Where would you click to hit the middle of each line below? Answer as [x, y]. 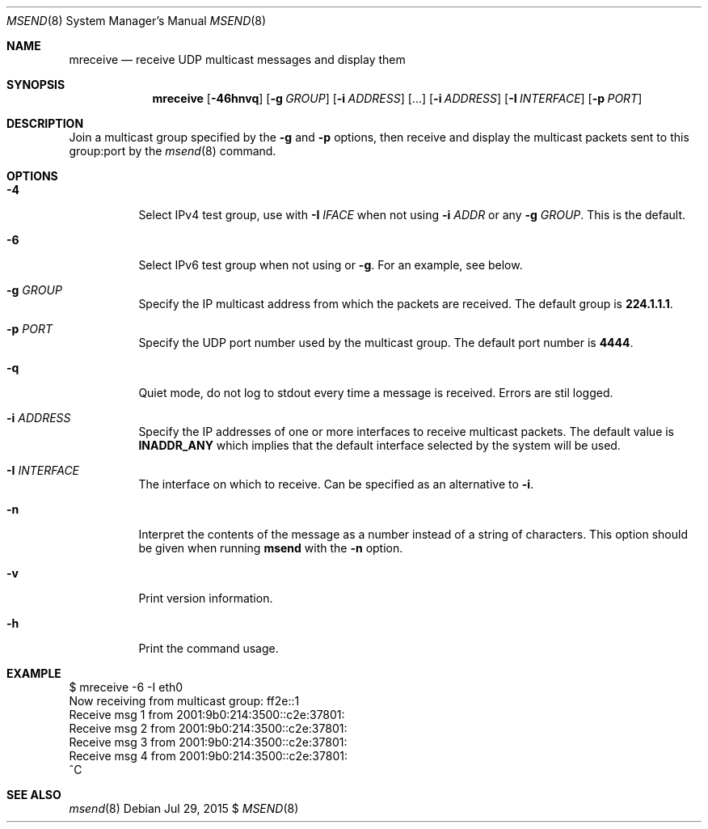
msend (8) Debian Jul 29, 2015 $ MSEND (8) [184, 808]
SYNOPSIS [36, 85]
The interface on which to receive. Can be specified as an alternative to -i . [336, 484]
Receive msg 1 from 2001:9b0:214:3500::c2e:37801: [207, 715]
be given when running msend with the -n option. [271, 548]
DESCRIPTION [45, 123]
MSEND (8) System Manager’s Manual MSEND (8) [137, 21]
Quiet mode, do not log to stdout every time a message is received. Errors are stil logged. [376, 393]
